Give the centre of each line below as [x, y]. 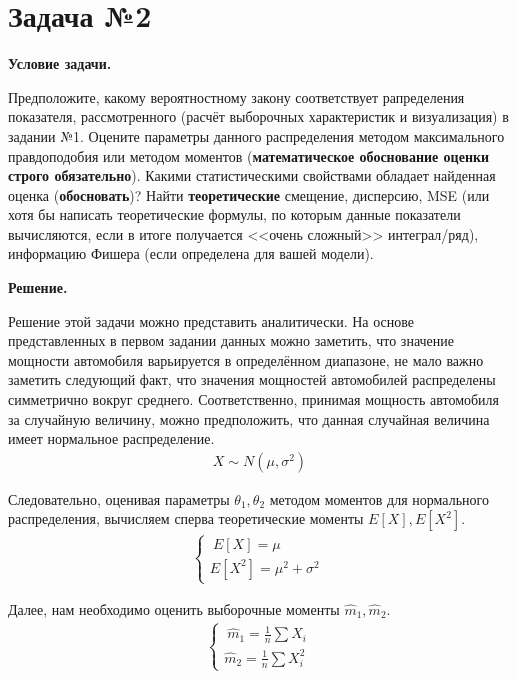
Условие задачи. [60, 63]
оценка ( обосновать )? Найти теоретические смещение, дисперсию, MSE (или [249, 194]
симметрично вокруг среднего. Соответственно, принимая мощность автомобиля [254, 399]
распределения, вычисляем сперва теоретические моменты [186, 518]
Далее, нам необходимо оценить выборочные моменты [174, 609]
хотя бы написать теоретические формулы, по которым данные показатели [234, 214]
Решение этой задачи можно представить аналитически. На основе [211, 320]
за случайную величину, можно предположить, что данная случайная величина [249, 418]
